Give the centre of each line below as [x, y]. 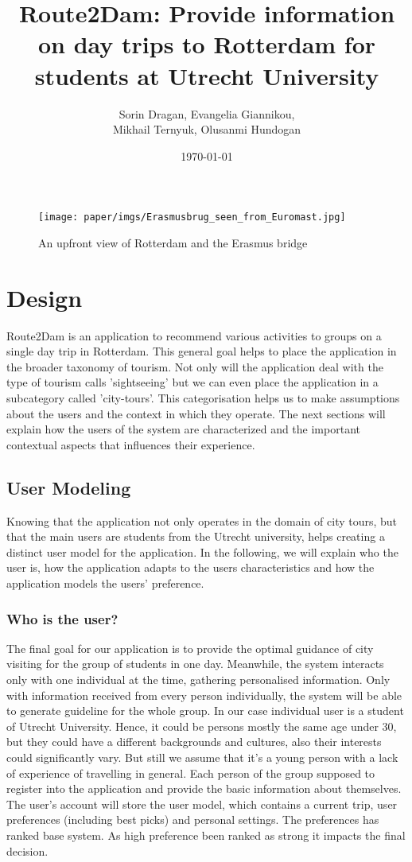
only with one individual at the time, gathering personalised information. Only [198, 679]
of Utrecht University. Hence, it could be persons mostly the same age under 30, [202, 726]
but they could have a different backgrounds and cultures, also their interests [194, 742]
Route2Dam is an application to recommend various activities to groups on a [194, 335]
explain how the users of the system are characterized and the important [183, 429]
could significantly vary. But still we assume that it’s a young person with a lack [202, 757]
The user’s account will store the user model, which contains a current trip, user [202, 804]
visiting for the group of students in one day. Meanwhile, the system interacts [195, 664]
